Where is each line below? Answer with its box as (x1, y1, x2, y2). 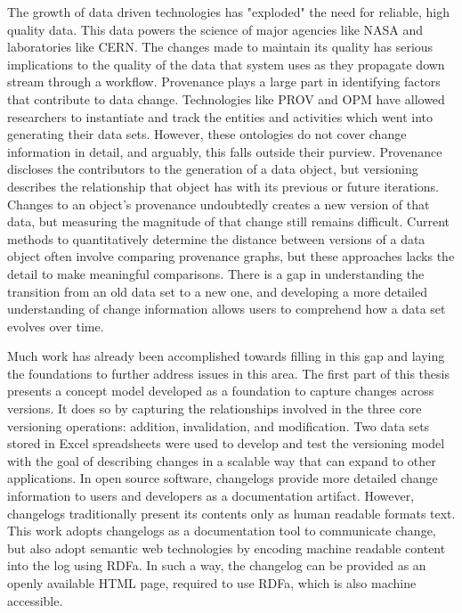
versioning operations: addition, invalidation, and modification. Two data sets (7, 416, 430, 435)
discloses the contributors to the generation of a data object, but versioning (7, 159, 418, 178)
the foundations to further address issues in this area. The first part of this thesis (7, 364, 450, 382)
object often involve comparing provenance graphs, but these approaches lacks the (7, 247, 455, 266)
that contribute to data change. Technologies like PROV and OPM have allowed (7, 89, 445, 108)
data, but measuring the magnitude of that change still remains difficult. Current (7, 212, 450, 231)
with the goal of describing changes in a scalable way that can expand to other (7, 451, 436, 470)
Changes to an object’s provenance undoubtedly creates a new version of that (7, 194, 430, 213)
